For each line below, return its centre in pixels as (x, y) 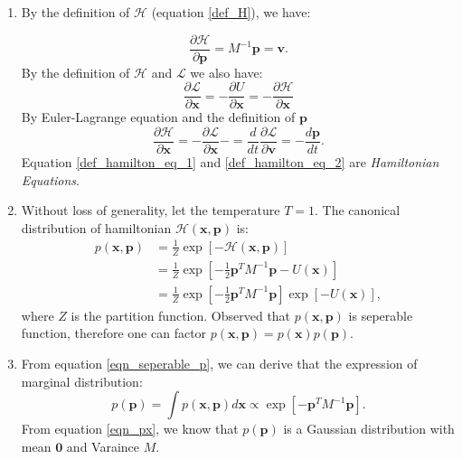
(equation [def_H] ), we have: (231, 12)
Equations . (51, 179)
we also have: (226, 72)
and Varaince (103, 446)
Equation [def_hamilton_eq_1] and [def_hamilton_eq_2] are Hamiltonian (230, 161)
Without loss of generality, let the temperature (151, 210)
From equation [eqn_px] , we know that (130, 429)
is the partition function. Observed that (181, 315)
